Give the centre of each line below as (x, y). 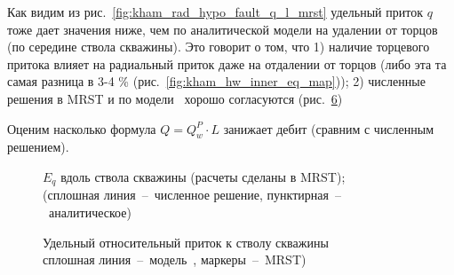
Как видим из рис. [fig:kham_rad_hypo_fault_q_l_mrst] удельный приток (215, 12)
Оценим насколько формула (82, 128)
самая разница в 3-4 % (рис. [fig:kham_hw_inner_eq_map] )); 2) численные (216, 81)
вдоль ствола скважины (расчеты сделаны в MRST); (203, 176)
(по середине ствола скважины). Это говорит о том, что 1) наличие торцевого (219, 47)
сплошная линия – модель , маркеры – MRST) (175, 259)
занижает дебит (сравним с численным (329, 128)
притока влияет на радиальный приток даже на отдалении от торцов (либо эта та (227, 63)
